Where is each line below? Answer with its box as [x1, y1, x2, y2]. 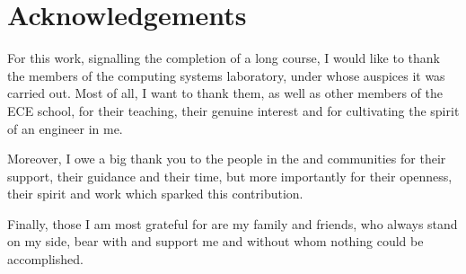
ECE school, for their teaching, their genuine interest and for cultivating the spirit [7, 101, 460, 119]
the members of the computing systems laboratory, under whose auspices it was [7, 66, 445, 84]
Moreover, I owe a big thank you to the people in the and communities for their [7, 149, 446, 168]
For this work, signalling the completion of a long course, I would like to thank [7, 49, 441, 67]
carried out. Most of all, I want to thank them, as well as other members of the [7, 84, 443, 102]
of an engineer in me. [7, 119, 123, 137]
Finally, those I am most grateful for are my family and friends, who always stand [7, 214, 458, 233]
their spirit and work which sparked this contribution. [7, 184, 303, 203]
